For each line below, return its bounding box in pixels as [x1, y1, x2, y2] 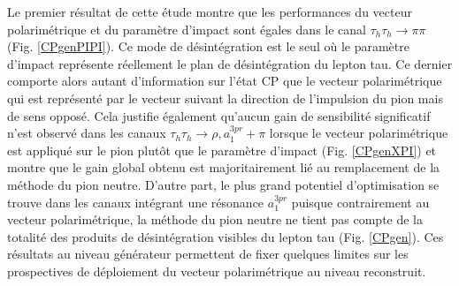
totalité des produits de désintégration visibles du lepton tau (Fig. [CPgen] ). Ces [7, 227, 444, 245]
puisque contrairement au [291, 192, 430, 211]
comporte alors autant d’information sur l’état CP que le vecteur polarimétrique [7, 71, 442, 90]
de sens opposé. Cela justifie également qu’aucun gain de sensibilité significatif [7, 106, 431, 124]
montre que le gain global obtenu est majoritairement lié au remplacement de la [7, 158, 440, 177]
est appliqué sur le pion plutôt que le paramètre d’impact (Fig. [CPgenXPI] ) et [7, 140, 437, 159]
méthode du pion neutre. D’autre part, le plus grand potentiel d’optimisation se [7, 175, 440, 193]
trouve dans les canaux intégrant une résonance [7, 192, 264, 211]
